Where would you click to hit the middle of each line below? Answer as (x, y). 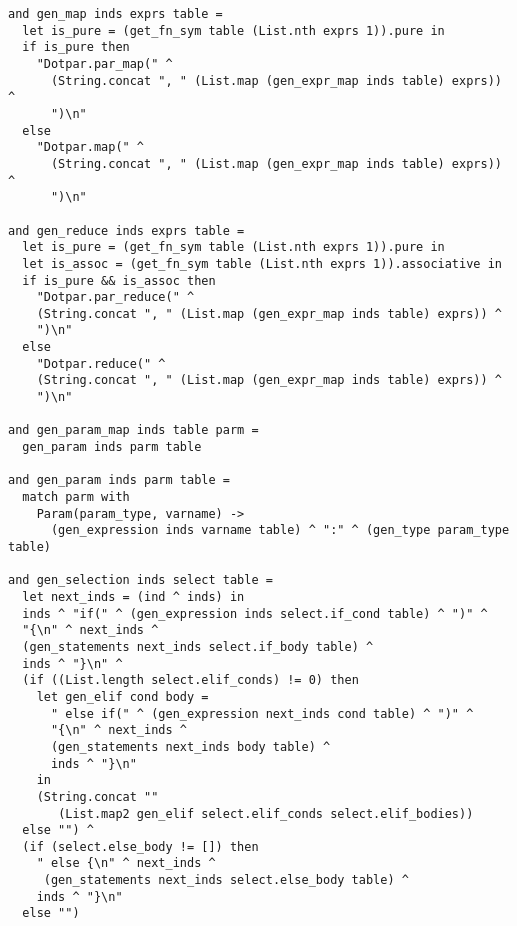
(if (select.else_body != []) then (140, 846)
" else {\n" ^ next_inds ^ (126, 863)
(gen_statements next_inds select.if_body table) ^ (198, 646)
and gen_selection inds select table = (140, 580)
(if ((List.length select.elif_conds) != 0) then (190, 680)
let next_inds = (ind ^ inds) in (133, 596)
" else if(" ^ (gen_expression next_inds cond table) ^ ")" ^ (262, 713)
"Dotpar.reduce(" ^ (101, 363)
